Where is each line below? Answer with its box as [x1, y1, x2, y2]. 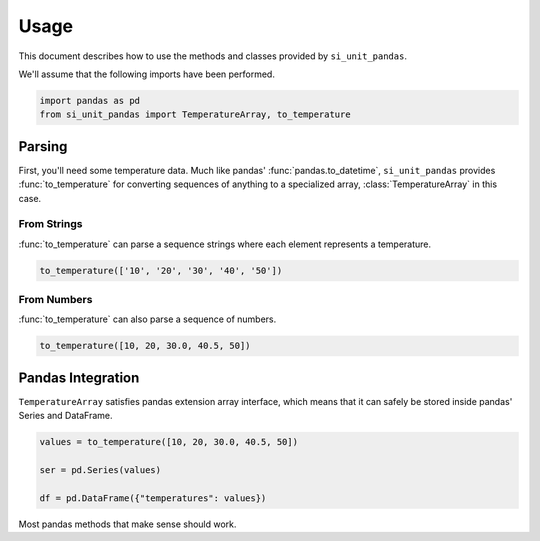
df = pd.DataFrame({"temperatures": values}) [39, 492, 267, 504]
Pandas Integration [18, 369, 140, 386]
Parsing [18, 138, 68, 155]
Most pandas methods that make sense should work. [18, 518, 237, 530]
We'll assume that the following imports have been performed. [18, 68, 275, 80]
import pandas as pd [39, 95, 140, 106]
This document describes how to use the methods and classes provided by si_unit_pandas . [18, 50, 407, 62]
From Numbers [18, 293, 93, 307]
